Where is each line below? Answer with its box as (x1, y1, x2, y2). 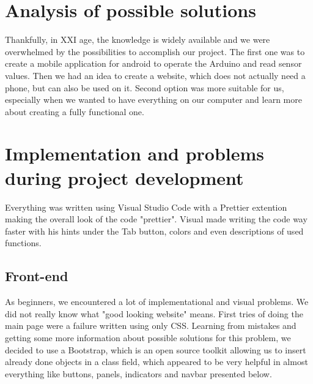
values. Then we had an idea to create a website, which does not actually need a (5, 69, 306, 81)
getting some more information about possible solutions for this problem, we (5, 331, 291, 344)
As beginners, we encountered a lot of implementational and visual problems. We (5, 295, 309, 308)
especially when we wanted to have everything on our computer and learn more (5, 93, 302, 106)
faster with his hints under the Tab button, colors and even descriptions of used (5, 224, 304, 237)
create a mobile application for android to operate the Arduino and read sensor (5, 57, 302, 70)
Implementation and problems (5, 141, 265, 166)
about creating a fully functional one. (5, 105, 144, 118)
